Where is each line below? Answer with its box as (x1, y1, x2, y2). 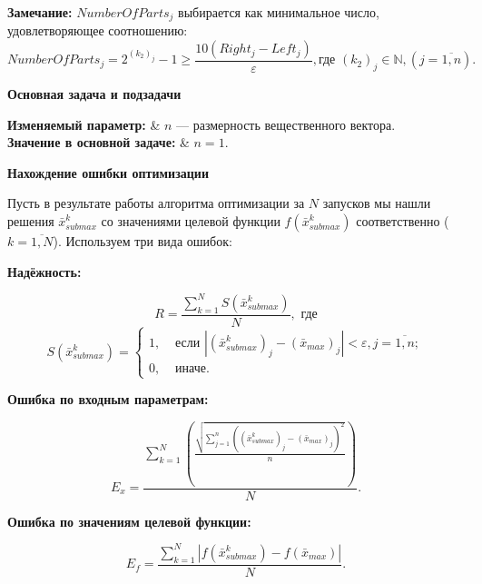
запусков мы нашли (322, 193, 431, 213)
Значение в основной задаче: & (7, 133, 190, 152)
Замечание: (7, 3, 73, 21)
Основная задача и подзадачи (7, 84, 182, 104)
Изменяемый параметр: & (7, 114, 161, 134)
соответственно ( (356, 212, 449, 231)
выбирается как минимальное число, (178, 3, 379, 21)
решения (7, 212, 54, 231)
